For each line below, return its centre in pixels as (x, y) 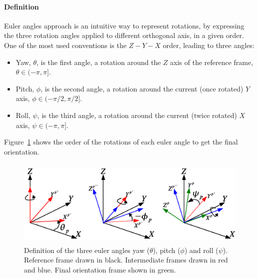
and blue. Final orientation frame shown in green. (100, 269)
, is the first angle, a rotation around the (98, 62)
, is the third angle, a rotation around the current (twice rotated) (137, 115)
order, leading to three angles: (208, 45)
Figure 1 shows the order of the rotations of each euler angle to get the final (121, 142)
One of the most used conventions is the (65, 45)
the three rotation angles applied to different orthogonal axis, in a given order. (124, 35)
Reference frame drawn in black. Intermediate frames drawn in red (126, 260)
